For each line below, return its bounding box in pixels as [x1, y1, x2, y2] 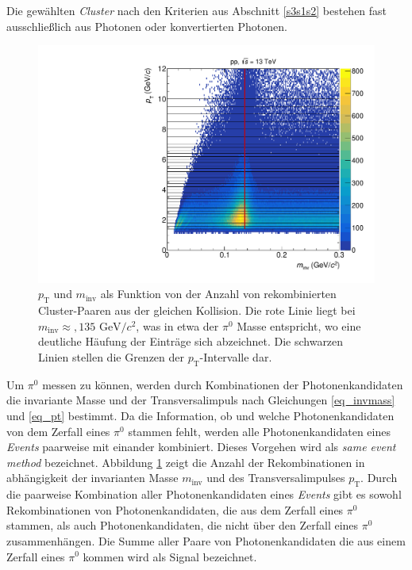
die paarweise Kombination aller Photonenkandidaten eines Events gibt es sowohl [6, 486, 402, 503]
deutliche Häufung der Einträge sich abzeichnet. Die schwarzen [38, 333, 344, 350]
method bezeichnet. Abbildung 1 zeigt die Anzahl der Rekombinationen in [6, 453, 365, 470]
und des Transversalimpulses [206, 469, 345, 486]
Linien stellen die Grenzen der [38, 349, 185, 365]
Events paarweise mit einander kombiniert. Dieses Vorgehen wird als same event [6, 438, 396, 455]
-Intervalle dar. [199, 349, 272, 365]
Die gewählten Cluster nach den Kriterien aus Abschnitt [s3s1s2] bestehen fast [6, 2, 387, 18]
